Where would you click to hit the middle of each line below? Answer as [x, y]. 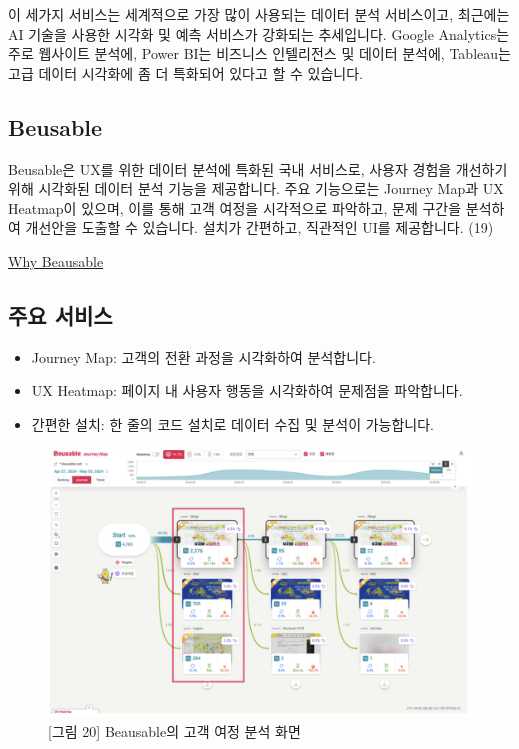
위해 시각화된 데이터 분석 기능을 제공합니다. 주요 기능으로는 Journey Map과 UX [256, 188]
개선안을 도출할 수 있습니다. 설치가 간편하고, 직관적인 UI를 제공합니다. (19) [259, 227]
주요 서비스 [60, 314]
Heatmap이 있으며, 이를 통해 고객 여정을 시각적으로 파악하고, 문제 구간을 [235, 207]
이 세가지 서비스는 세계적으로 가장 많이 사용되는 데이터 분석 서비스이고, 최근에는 [259, 14]
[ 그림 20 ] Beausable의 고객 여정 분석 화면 [174, 730]
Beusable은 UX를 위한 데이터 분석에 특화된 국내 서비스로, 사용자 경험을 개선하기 [258, 168]
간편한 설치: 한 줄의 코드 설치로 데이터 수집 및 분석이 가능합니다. [232, 423]
